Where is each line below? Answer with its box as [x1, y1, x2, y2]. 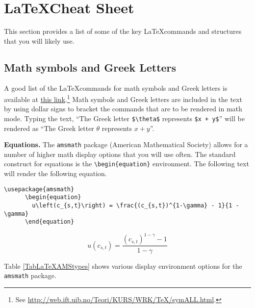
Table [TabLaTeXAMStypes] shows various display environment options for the [4, 260, 242, 271]
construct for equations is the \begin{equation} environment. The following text [4, 158, 249, 169]
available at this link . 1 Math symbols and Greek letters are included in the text [4, 93, 242, 104]
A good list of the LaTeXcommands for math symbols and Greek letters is [4, 82, 228, 93]
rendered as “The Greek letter [4, 123, 94, 133]
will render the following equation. [4, 168, 107, 179]
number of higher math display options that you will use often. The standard [4, 149, 236, 159]
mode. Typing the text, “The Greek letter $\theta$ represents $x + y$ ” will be [4, 113, 245, 123]
